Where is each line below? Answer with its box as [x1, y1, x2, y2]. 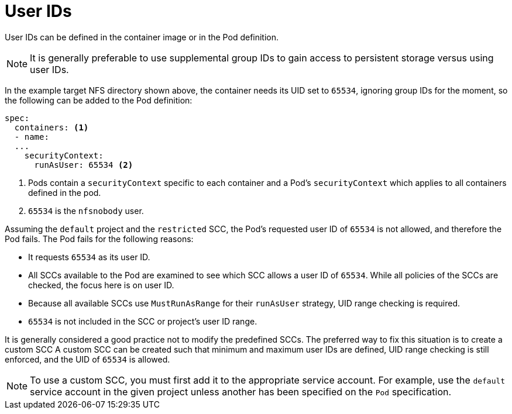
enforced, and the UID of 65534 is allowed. [5, 354, 170, 364]
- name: [14, 132, 49, 142]
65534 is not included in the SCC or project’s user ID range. [28, 316, 257, 326]
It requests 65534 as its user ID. [28, 251, 150, 262]
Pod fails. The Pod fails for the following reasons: [5, 233, 194, 244]
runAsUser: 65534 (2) [34, 160, 133, 170]
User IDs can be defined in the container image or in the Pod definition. [5, 32, 279, 42]
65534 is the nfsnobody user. [28, 205, 144, 216]
